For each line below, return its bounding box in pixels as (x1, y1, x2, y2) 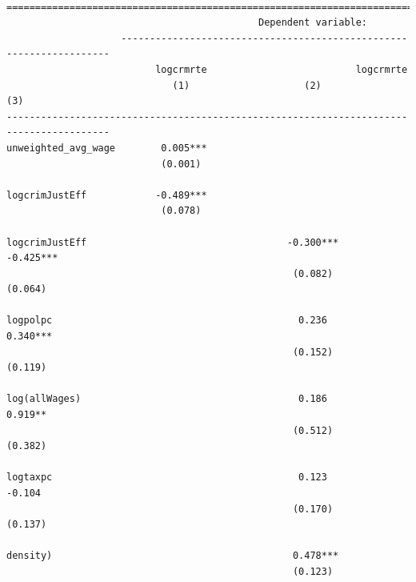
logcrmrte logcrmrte (155, 63, 408, 75)
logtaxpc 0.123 (6, 472, 327, 484)
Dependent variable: (258, 17, 368, 29)
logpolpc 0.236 (6, 315, 327, 327)
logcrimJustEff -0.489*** (6, 189, 207, 201)
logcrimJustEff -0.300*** (6, 236, 339, 248)
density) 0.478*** (6, 550, 339, 562)
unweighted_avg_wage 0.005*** (6, 142, 207, 154)
